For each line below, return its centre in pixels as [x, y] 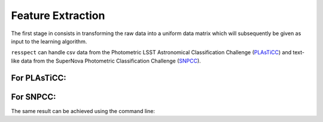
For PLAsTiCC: [39, 78]
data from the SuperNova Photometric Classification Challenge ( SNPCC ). [111, 61]
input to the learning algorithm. [49, 41]
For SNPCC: [33, 97]
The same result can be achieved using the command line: [83, 111]
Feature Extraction [58, 15]
